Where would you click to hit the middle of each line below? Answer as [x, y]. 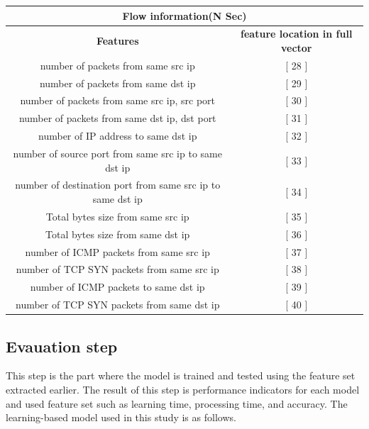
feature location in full [297, 34]
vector [296, 47]
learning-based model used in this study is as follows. [121, 417]
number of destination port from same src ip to [118, 185]
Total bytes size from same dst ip [118, 234]
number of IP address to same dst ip [118, 136]
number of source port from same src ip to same [117, 153]
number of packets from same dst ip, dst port [117, 118]
